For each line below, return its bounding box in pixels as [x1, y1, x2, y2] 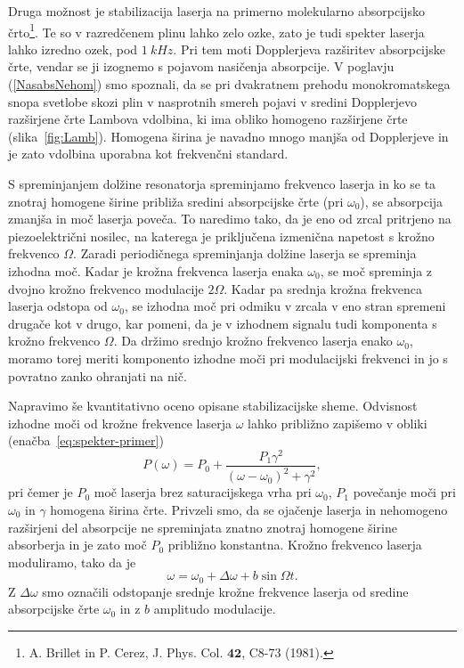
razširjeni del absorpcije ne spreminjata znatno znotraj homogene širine [8, 517, 397, 536]
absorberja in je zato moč [8, 535, 147, 554]
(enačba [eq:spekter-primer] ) [8, 431, 164, 450]
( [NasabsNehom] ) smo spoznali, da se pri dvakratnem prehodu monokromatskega [8, 75, 451, 94]
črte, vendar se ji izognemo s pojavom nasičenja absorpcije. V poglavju [8, 57, 395, 76]
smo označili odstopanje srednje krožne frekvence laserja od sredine [42, 582, 409, 600]
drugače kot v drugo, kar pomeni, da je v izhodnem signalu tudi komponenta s [8, 314, 437, 332]
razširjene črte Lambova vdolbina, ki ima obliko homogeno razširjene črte [8, 110, 408, 128]
